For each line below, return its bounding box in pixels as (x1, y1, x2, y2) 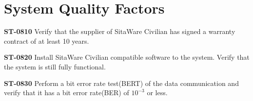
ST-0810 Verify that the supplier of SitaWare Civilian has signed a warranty (4, 26, 235, 36)
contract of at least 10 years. (4, 35, 89, 46)
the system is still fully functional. (4, 61, 106, 71)
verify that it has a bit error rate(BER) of (4, 87, 129, 98)
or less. (147, 87, 168, 98)
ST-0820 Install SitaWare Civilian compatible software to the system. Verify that (4, 52, 250, 62)
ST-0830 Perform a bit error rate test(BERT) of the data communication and (4, 78, 239, 88)
